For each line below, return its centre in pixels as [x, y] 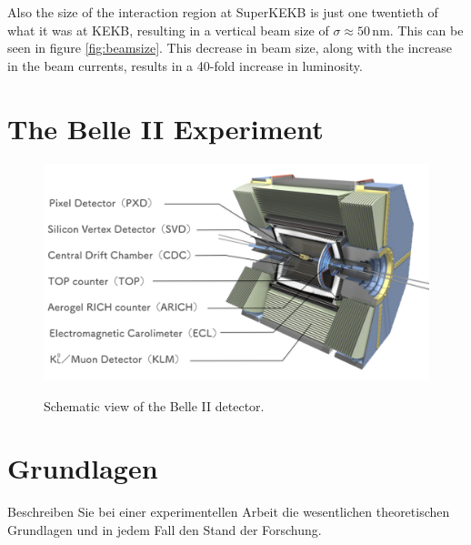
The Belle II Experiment [165, 128]
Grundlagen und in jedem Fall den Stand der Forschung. [165, 529]
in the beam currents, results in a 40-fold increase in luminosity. [185, 65]
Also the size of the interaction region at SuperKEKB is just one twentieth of [223, 12]
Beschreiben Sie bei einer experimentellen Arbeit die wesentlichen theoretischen [229, 512]
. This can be [426, 30]
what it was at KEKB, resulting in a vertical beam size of [168, 30]
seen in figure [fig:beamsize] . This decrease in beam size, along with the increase [230, 48]
